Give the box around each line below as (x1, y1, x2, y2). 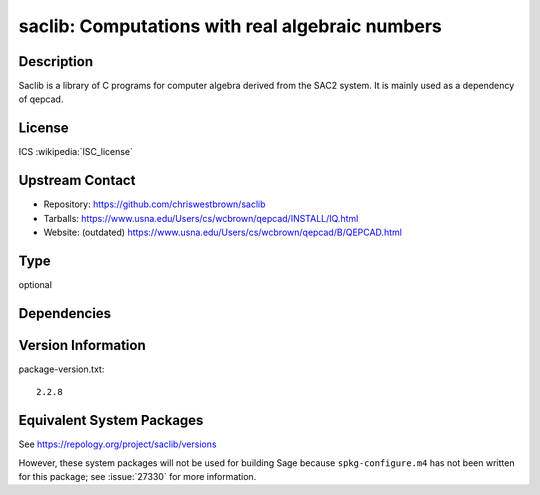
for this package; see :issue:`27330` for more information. (18, 470, 257, 482)
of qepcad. (18, 93, 64, 105)
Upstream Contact (18, 172, 136, 189)
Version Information (18, 336, 146, 354)
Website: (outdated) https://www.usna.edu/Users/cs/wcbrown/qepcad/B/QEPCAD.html (43, 226, 402, 239)
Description (18, 53, 94, 70)
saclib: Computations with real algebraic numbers (18, 15, 442, 37)
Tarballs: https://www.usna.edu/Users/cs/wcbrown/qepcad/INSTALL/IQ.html (43, 212, 359, 224)
